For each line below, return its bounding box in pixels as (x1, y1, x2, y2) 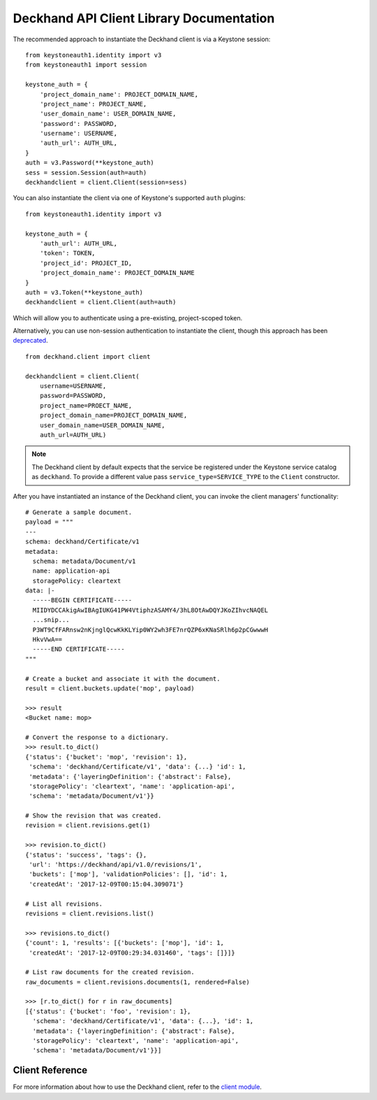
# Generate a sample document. (25, 508, 133, 516)
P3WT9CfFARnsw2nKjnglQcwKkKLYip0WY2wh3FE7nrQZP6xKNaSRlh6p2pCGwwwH (32, 626, 269, 634)
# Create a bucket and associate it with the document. (25, 675, 221, 683)
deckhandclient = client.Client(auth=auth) (25, 298, 177, 306)
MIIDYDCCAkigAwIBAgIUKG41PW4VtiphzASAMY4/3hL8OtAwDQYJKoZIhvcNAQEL (32, 606, 269, 614)
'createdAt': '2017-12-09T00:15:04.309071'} (29, 880, 184, 888)
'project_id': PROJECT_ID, (39, 259, 133, 267)
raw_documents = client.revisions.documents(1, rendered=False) (25, 978, 251, 986)
